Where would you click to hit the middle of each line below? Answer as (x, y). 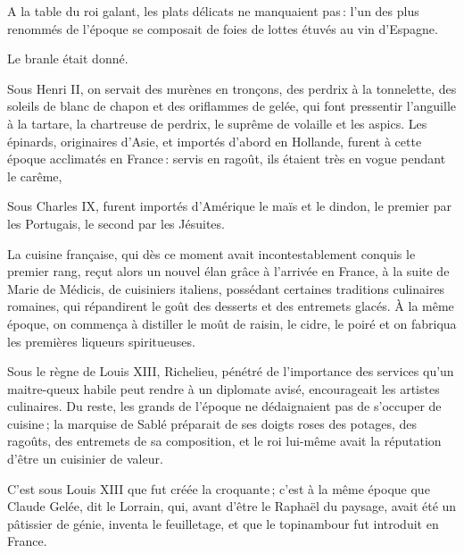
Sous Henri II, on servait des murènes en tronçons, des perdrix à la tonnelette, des (232, 88)
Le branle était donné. (68, 59)
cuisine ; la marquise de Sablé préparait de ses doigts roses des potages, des (212, 423)
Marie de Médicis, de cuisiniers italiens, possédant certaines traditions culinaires (226, 288)
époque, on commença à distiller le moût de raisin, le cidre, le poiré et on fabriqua (232, 323)
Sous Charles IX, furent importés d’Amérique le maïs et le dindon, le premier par (229, 206)
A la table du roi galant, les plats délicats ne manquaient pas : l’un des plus (213, 11)
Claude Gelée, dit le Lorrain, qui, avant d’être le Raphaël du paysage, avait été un (232, 506)
